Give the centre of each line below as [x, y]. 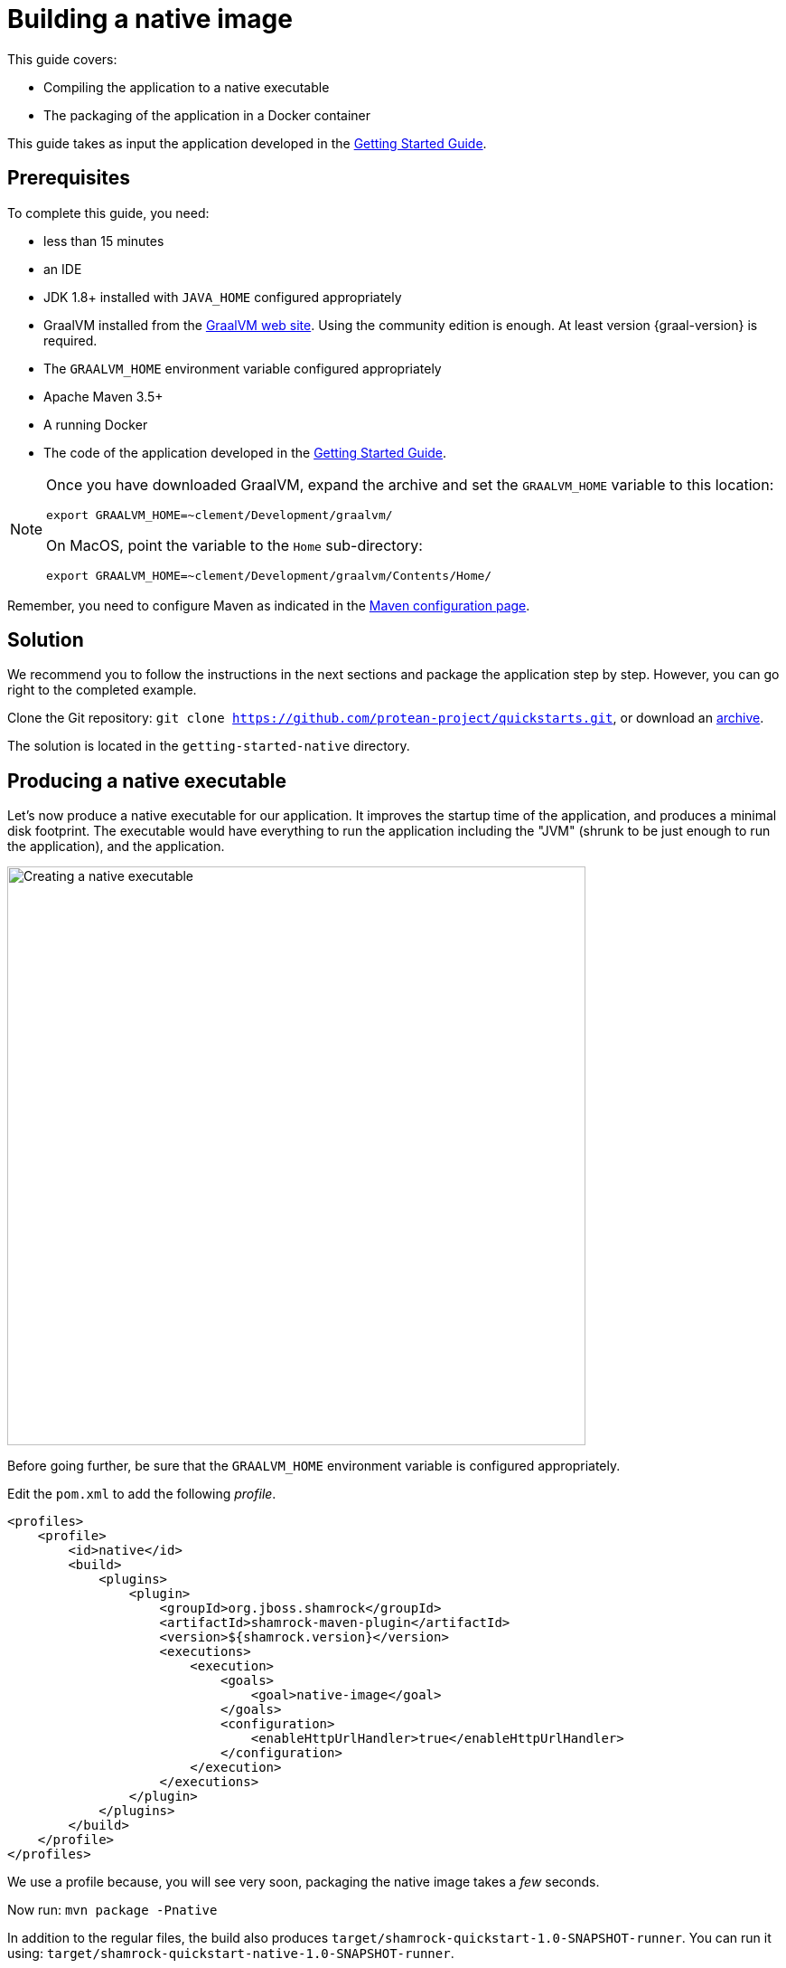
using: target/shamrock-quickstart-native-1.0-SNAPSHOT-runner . [231, 1954]
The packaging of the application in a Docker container [207, 115]
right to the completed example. [102, 690]
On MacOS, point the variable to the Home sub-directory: [234, 545]
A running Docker [96, 424]
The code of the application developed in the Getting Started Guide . [245, 452]
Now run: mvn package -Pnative [112, 1910]
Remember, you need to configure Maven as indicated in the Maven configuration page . [269, 605]
